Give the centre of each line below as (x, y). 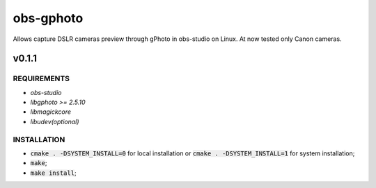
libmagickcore (51, 112)
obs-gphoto (48, 18)
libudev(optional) (55, 121)
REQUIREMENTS (41, 78)
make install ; (53, 173)
